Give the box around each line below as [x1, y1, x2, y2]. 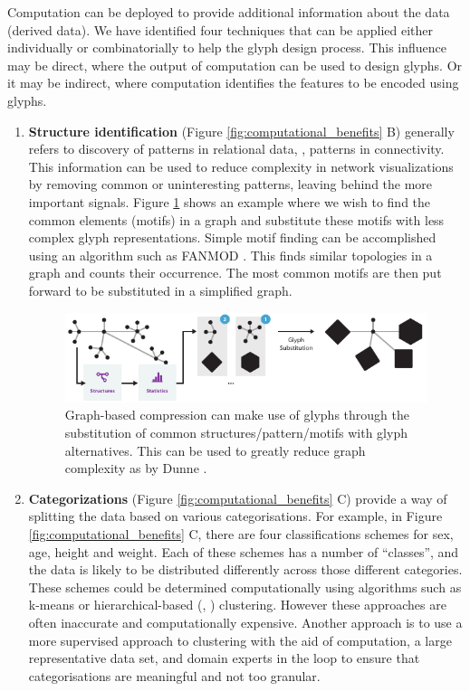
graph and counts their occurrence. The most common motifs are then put [28, 263, 442, 282]
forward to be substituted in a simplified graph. [28, 280, 293, 299]
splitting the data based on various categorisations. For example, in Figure [28, 506, 443, 525]
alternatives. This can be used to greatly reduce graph [64, 440, 366, 459]
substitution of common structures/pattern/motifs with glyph [64, 423, 408, 442]
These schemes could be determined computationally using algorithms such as [28, 577, 462, 596]
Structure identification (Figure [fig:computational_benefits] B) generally [28, 121, 455, 140]
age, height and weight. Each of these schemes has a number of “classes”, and [28, 542, 459, 561]
